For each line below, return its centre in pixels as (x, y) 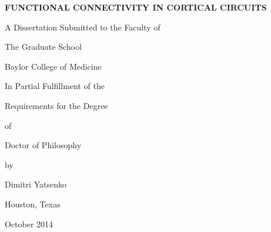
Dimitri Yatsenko (36, 184)
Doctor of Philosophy (43, 145)
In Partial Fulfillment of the (55, 86)
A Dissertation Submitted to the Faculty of (83, 27)
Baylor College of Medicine (53, 66)
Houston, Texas (33, 204)
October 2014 (29, 224)
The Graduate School (43, 47)
